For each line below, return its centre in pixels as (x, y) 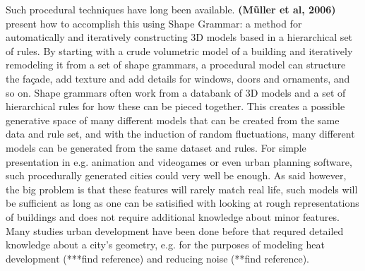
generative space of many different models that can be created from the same (173, 120)
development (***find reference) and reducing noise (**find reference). (158, 258)
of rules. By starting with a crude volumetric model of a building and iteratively (179, 50)
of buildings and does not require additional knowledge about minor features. (173, 216)
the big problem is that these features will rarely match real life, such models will (182, 189)
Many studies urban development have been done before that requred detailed (175, 230)
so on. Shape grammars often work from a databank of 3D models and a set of (176, 92)
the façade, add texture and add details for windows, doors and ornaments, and (178, 78)
